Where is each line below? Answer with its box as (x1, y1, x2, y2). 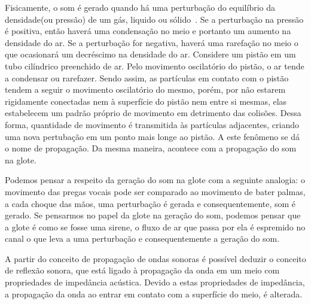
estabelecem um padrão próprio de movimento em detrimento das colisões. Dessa (5, 107, 301, 119)
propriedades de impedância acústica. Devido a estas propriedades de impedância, (5, 276, 305, 288)
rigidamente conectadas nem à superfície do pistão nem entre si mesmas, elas (5, 95, 287, 107)
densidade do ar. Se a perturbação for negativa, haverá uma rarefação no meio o (5, 36, 298, 48)
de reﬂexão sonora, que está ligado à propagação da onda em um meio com (5, 264, 280, 276)
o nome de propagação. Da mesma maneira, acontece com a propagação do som (5, 142, 297, 154)
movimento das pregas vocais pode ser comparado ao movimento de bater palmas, (5, 185, 306, 197)
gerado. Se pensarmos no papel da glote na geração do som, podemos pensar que (5, 209, 301, 221)
